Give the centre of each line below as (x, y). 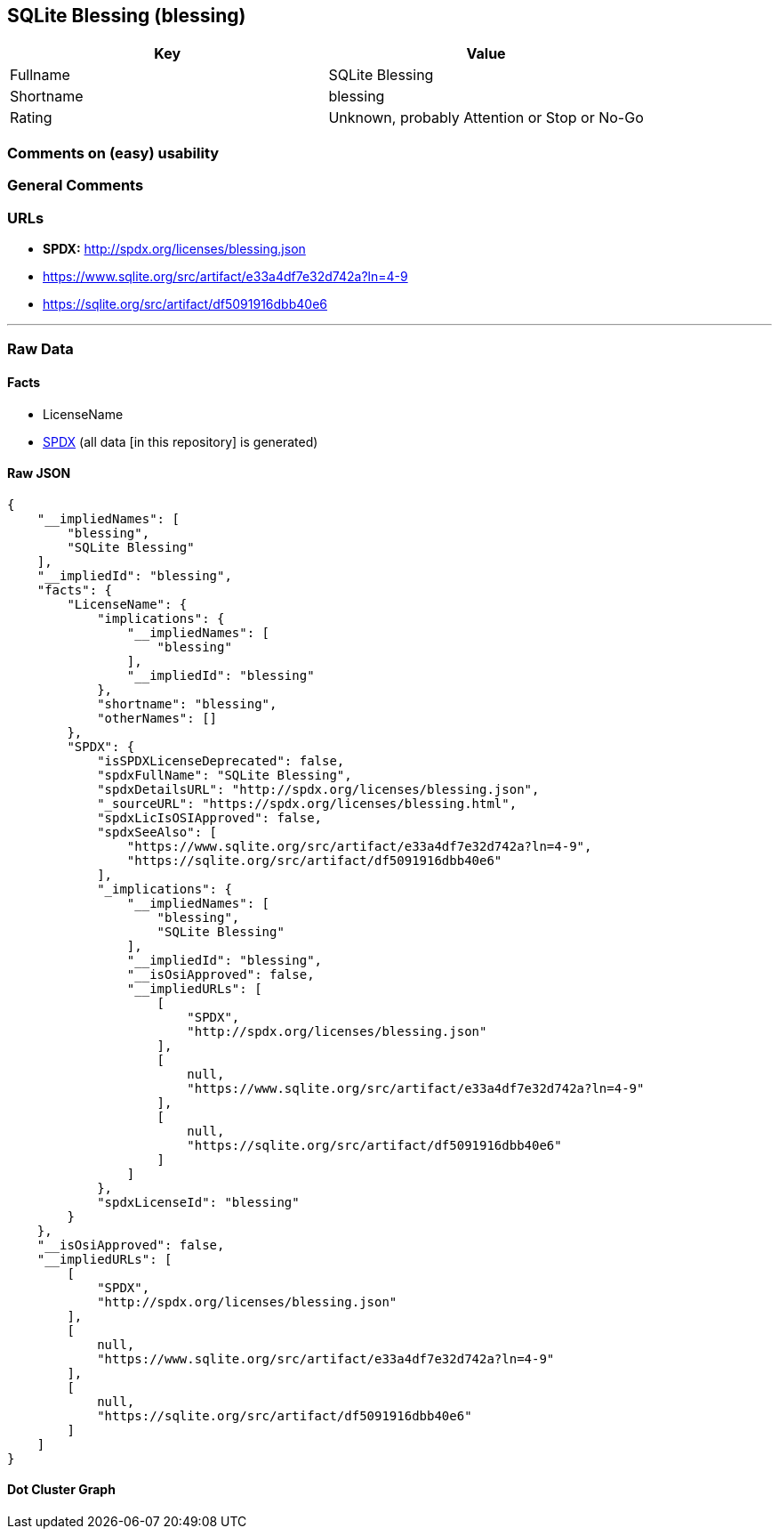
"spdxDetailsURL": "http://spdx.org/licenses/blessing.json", (318, 789)
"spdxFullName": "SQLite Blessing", (225, 775)
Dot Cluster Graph (61, 1490)
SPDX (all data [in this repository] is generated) (181, 441)
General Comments (76, 186)
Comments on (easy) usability (113, 153)
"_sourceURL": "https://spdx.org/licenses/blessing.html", (307, 803)
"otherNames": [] (157, 718)
